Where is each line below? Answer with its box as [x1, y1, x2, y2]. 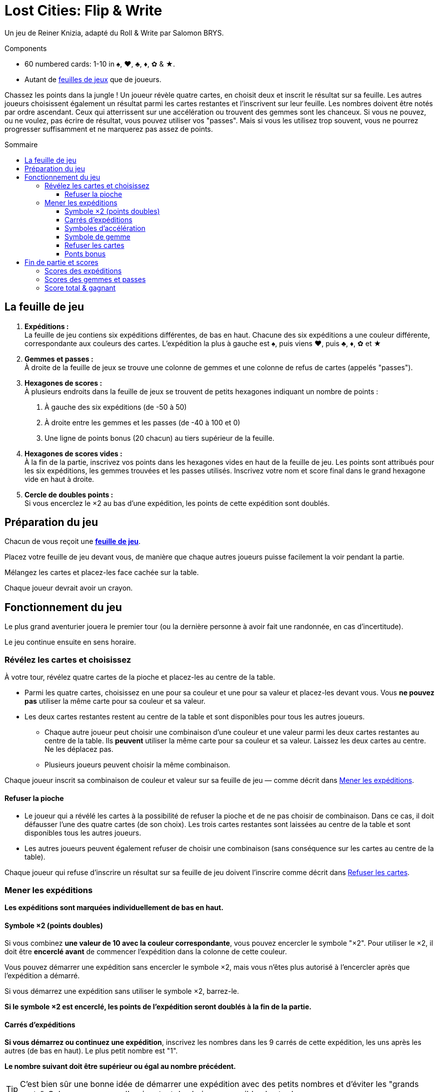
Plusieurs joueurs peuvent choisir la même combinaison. [44, 760, 230, 769]
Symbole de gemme [64, 232, 130, 241]
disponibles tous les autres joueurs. [24, 829, 141, 838]
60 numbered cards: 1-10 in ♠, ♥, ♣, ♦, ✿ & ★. [24, 59, 175, 68]
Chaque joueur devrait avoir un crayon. [4, 584, 133, 593]
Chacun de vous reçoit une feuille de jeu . [4, 537, 141, 546]
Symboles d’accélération [64, 223, 145, 232]
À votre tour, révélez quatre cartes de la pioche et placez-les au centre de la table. [4, 673, 275, 682]
